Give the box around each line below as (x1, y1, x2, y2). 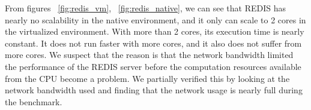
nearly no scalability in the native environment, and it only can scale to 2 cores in (5, 13, 306, 26)
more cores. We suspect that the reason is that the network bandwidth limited (5, 48, 294, 61)
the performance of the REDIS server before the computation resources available (5, 60, 301, 72)
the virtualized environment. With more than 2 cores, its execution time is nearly (5, 25, 304, 38)
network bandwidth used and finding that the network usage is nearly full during (5, 84, 303, 96)
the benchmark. (5, 95, 62, 108)
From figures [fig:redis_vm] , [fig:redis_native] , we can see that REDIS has (5, 2, 286, 14)
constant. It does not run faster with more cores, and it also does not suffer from (5, 36, 302, 49)
